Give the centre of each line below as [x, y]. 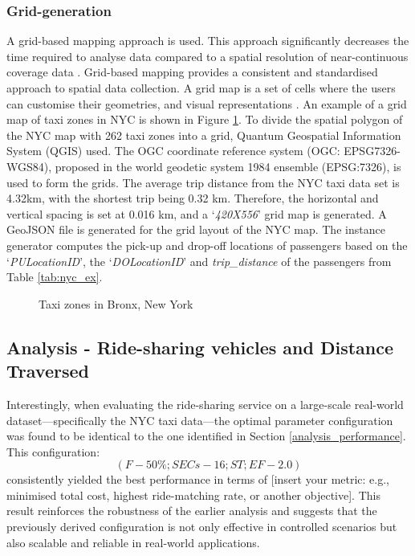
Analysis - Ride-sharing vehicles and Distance [200, 347]
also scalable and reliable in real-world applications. [133, 542]
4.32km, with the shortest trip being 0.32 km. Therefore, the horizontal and [193, 198]
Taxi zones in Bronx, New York [116, 303]
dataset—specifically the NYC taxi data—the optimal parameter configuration [200, 420]
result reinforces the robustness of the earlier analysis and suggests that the [192, 511]
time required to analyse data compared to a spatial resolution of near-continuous [207, 56]
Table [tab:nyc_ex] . [55, 277]
